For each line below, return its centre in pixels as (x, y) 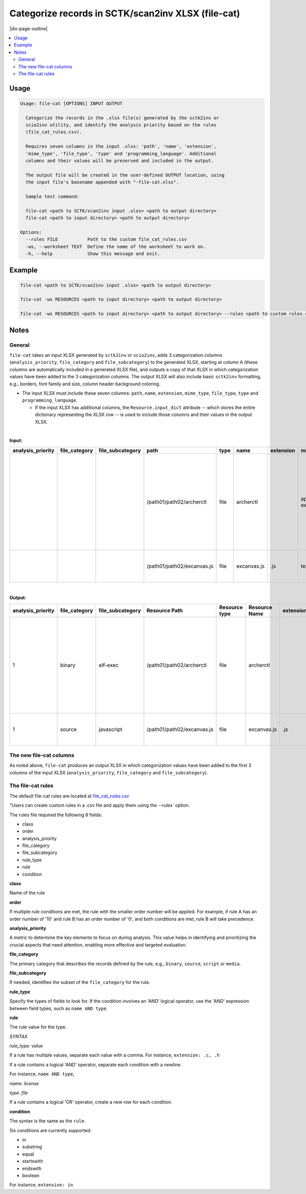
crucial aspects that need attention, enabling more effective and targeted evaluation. (98, 945)
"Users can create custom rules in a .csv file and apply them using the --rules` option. (100, 806)
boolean (31, 1175)
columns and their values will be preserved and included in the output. (120, 161)
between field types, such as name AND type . (59, 1008)
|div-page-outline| (29, 29)
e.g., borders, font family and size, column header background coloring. (85, 384)
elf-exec (109, 665)
